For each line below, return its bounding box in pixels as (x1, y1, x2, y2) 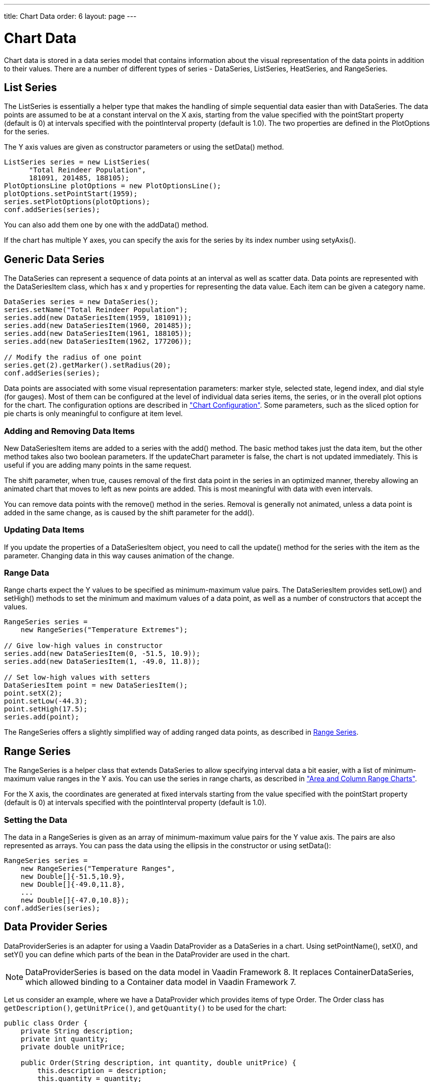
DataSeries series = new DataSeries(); (4, 298, 159, 306)
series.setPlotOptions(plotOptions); (4, 198, 151, 206)
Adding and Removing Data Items (4, 426, 135, 436)
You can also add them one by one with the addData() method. (4, 220, 209, 229)
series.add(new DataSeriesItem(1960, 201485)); (4, 322, 192, 330)
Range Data (4, 568, 50, 578)
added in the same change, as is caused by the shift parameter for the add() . (4, 508, 255, 517)
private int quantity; (20, 1034, 108, 1043)
